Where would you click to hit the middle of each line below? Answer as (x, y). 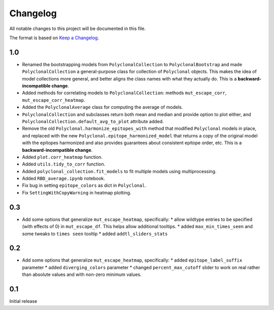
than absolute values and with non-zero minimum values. (82, 274)
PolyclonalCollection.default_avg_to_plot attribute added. (93, 121)
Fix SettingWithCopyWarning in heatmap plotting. (77, 192)
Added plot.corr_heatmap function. (62, 157)
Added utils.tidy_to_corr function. (64, 164)
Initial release (23, 301)
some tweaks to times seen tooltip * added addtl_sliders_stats (95, 234)
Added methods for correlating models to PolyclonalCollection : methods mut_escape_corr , (124, 93)
